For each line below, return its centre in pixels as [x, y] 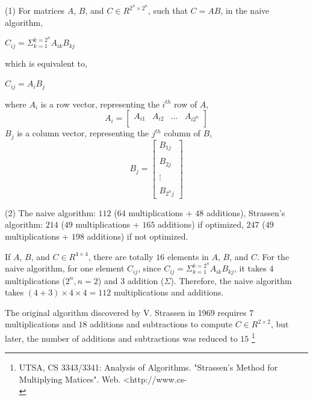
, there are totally [121, 256]
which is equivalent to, [46, 63]
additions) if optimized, [201, 224]
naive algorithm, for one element [65, 268]
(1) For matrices [35, 11]
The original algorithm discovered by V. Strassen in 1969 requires [126, 312]
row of [186, 104]
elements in [188, 256]
